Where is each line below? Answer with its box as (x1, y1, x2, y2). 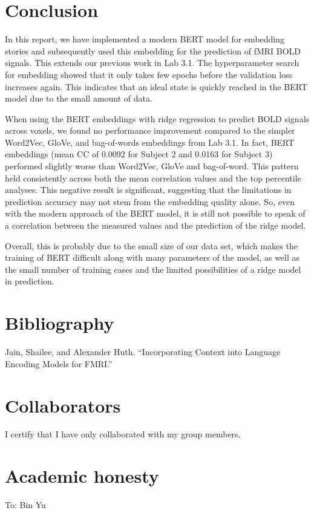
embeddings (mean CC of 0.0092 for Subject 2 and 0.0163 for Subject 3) (5, 148, 273, 160)
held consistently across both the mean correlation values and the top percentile (5, 171, 301, 184)
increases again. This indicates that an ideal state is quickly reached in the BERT (5, 80, 308, 93)
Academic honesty (5, 463, 159, 488)
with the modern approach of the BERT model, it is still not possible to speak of (5, 207, 306, 220)
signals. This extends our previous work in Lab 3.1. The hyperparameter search (5, 56, 299, 69)
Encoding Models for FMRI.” (5, 357, 113, 370)
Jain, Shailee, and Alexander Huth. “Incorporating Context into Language (5, 345, 281, 358)
